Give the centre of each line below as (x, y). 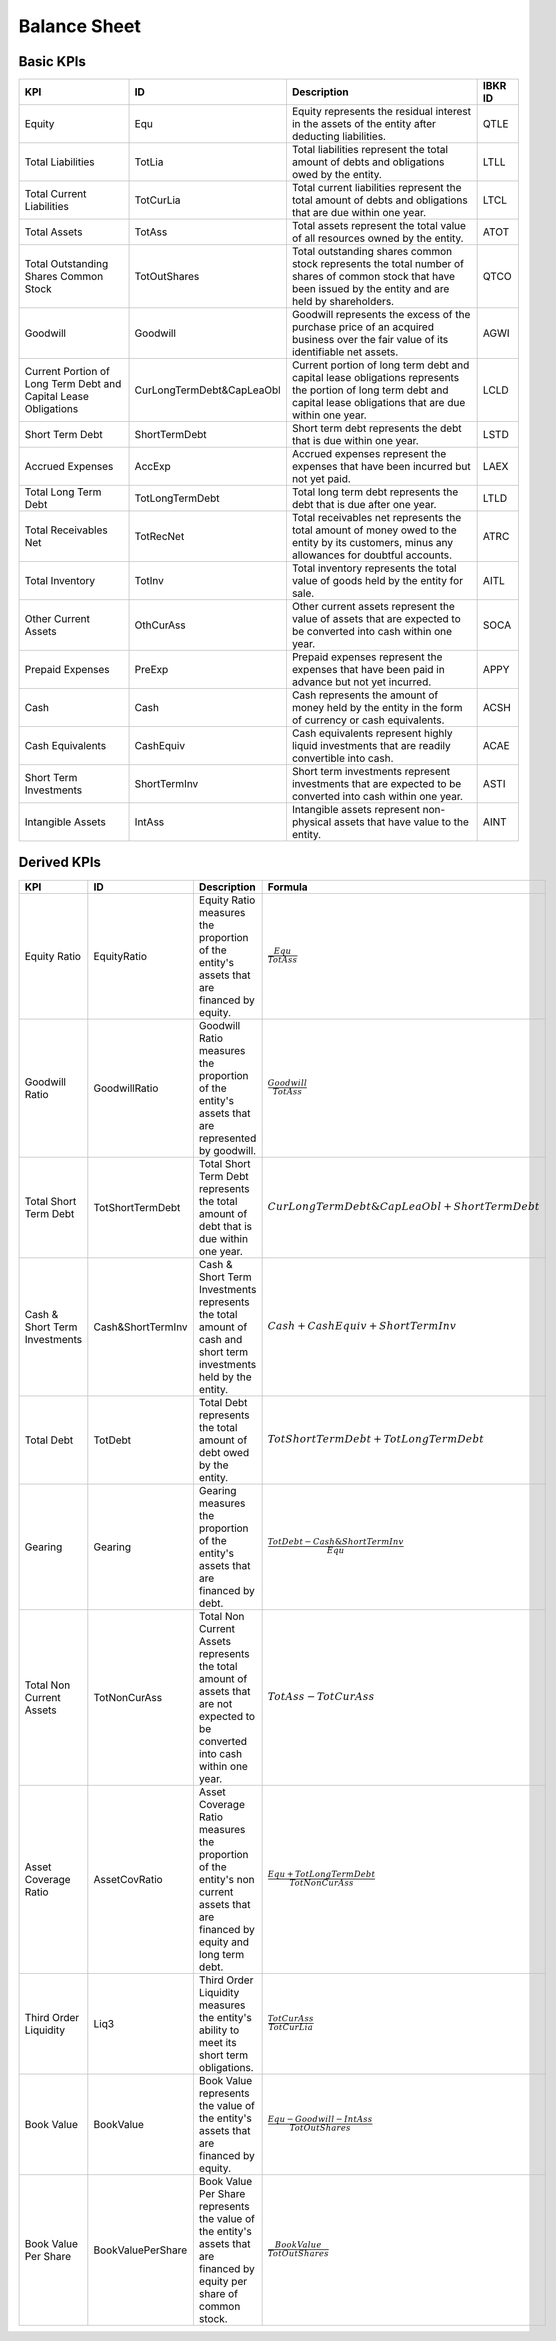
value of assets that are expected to (376, 619)
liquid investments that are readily (371, 746)
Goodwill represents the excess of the (381, 315)
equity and (224, 1942)
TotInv (149, 581)
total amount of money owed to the (374, 530)
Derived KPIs (60, 862)
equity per (223, 2281)
